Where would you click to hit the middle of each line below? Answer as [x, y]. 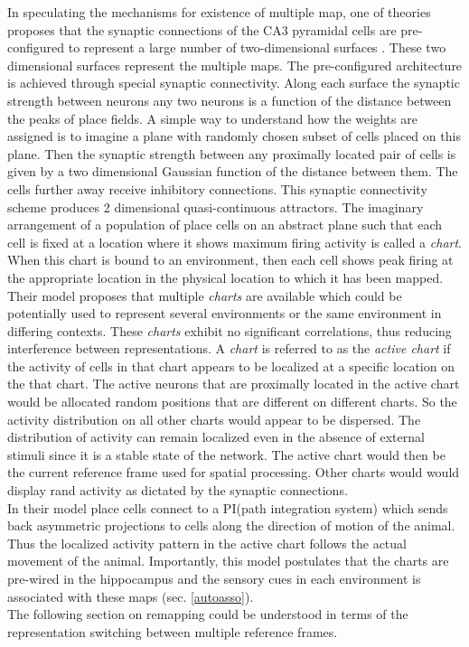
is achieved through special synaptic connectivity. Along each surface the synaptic [234, 83]
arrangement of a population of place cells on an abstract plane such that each [225, 225]
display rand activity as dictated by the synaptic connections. [178, 490]
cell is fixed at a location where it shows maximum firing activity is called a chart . [234, 242]
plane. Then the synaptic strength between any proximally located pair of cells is [232, 153]
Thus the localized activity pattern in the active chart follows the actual [207, 543]
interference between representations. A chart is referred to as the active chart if [229, 348]
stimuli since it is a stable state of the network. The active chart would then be [226, 454]
